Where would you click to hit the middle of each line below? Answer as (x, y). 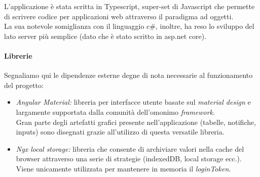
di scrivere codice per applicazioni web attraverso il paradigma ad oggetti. (119, 16)
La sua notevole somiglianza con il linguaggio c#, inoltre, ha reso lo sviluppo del (129, 26)
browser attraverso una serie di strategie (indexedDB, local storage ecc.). (129, 159)
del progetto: (24, 85)
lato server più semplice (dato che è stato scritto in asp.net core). (105, 36)
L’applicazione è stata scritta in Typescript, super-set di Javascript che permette (129, 6)
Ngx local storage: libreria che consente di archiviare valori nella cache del (130, 148)
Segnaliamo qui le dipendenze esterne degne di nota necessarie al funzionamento (128, 75)
